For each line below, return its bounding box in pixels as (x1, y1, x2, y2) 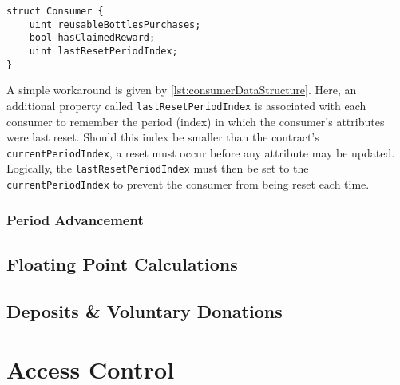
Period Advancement (6, 209, 144, 229)
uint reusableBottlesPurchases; (29, 18, 201, 30)
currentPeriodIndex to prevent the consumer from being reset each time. (6, 176, 370, 192)
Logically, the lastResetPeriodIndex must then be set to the (6, 160, 309, 177)
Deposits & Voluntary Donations (6, 298, 283, 323)
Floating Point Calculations (6, 251, 238, 276)
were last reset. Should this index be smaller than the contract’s (6, 129, 319, 145)
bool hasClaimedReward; (29, 32, 156, 44)
